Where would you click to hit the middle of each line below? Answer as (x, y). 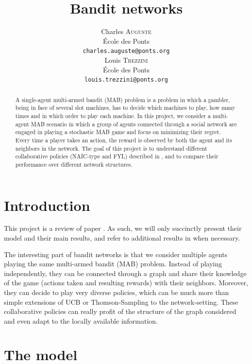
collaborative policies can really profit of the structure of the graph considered (120, 311)
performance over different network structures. (74, 164)
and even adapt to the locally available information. (81, 321)
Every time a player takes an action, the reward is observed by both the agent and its (124, 140)
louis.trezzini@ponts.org (126, 80)
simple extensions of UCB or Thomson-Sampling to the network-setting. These (121, 302)
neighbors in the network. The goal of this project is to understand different (111, 148)
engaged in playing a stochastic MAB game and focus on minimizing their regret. (118, 132)
